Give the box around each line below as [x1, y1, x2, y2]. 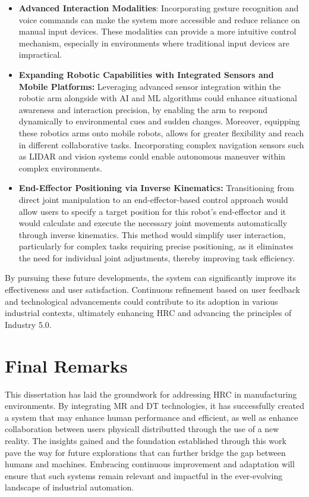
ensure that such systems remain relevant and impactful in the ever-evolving [5, 469, 283, 482]
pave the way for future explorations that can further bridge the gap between [5, 446, 286, 458]
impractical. [18, 48, 62, 61]
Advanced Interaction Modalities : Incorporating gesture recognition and [18, 2, 299, 14]
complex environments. [18, 161, 102, 174]
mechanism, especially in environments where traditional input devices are [18, 36, 289, 49]
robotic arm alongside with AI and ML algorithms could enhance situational [18, 92, 297, 104]
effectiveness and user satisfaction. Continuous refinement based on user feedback [5, 283, 300, 296]
